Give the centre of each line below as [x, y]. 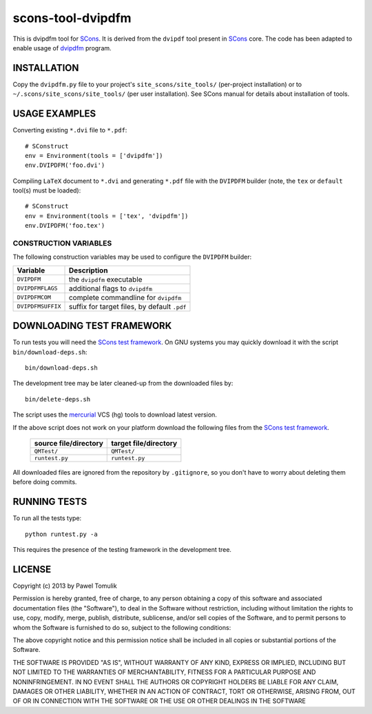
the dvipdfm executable [105, 279]
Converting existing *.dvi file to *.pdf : [70, 130]
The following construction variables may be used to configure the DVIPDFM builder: [132, 257]
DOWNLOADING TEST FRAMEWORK [92, 326]
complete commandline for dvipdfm [125, 297]
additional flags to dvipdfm [111, 288]
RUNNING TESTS [50, 502]
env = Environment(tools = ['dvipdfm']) [94, 156]
